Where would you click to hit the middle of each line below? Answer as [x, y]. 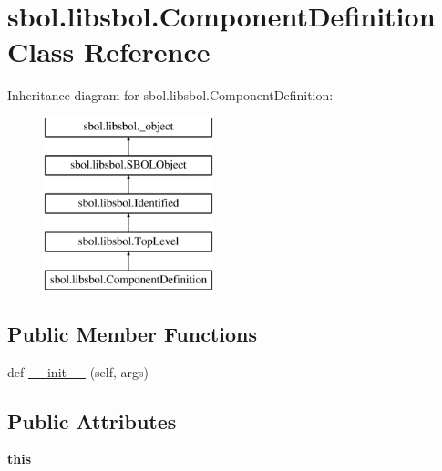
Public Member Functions [132, 333]
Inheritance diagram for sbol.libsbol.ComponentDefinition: [170, 95]
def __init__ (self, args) [78, 371]
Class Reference [109, 51]
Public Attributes [92, 420]
